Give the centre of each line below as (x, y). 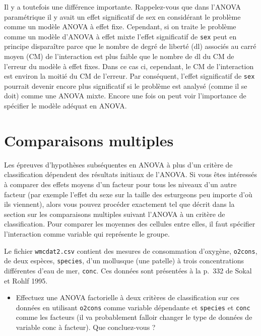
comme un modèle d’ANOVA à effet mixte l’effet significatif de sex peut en (120, 36)
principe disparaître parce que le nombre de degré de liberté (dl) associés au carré (130, 46)
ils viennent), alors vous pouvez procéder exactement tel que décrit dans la (119, 204)
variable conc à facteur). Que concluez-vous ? (86, 327)
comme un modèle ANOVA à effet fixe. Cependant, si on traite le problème (120, 26)
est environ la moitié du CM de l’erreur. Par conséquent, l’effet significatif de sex (129, 76)
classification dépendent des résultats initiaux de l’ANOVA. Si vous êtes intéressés (131, 174)
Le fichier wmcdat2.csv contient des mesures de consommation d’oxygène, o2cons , (131, 250)
